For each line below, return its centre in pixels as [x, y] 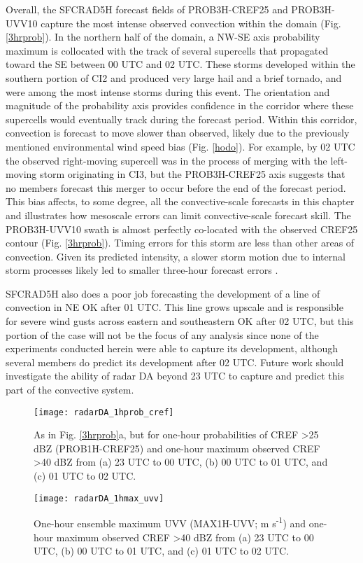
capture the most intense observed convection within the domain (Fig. [191, 23]
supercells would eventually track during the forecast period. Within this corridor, [181, 119]
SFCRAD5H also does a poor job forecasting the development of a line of [163, 293]
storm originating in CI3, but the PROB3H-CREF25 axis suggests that [192, 174]
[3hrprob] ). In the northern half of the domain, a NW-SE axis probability [163, 37]
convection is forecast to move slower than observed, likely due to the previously [178, 133]
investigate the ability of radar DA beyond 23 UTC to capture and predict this [175, 376]
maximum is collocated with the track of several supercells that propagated [167, 50]
